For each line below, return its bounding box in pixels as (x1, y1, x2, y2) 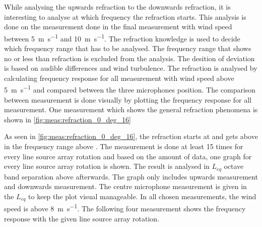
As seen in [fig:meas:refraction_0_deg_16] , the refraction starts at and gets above (4, 131, 258, 142)
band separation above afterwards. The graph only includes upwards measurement (4, 171, 258, 181)
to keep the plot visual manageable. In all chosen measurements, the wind (28, 191, 256, 201)
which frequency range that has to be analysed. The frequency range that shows (4, 43, 251, 54)
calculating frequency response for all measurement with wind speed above (4, 72, 234, 83)
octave (224, 161, 244, 171)
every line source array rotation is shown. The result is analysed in (4, 161, 210, 171)
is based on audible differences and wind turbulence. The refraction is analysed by (4, 63, 257, 73)
